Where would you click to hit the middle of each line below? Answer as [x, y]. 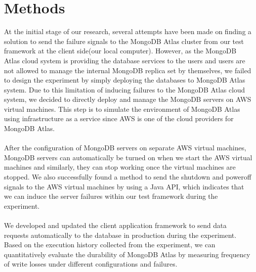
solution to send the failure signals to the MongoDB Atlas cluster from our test [124, 41]
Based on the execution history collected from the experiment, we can [110, 245]
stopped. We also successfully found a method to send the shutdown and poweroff [128, 177]
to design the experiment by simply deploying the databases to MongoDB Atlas [125, 80]
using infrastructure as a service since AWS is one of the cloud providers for [119, 118]
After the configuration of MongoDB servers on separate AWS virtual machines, [125, 148]
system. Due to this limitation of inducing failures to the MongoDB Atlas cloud [125, 89]
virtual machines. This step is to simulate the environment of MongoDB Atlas [122, 109]
